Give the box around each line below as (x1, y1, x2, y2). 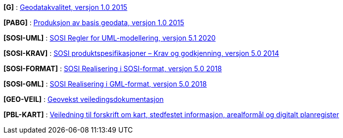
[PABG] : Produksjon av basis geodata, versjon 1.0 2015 (3, 18, 185, 27)
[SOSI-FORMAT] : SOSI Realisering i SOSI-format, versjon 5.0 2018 (3, 64, 222, 73)
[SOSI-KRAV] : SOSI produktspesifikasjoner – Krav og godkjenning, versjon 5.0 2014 (3, 49, 279, 57)
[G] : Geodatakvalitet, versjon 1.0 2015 (3, 3, 128, 11)
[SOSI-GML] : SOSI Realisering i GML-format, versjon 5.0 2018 (3, 80, 207, 88)
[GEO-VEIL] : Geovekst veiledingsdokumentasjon (3, 95, 164, 103)
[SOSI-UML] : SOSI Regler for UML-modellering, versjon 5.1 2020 (3, 34, 216, 42)
